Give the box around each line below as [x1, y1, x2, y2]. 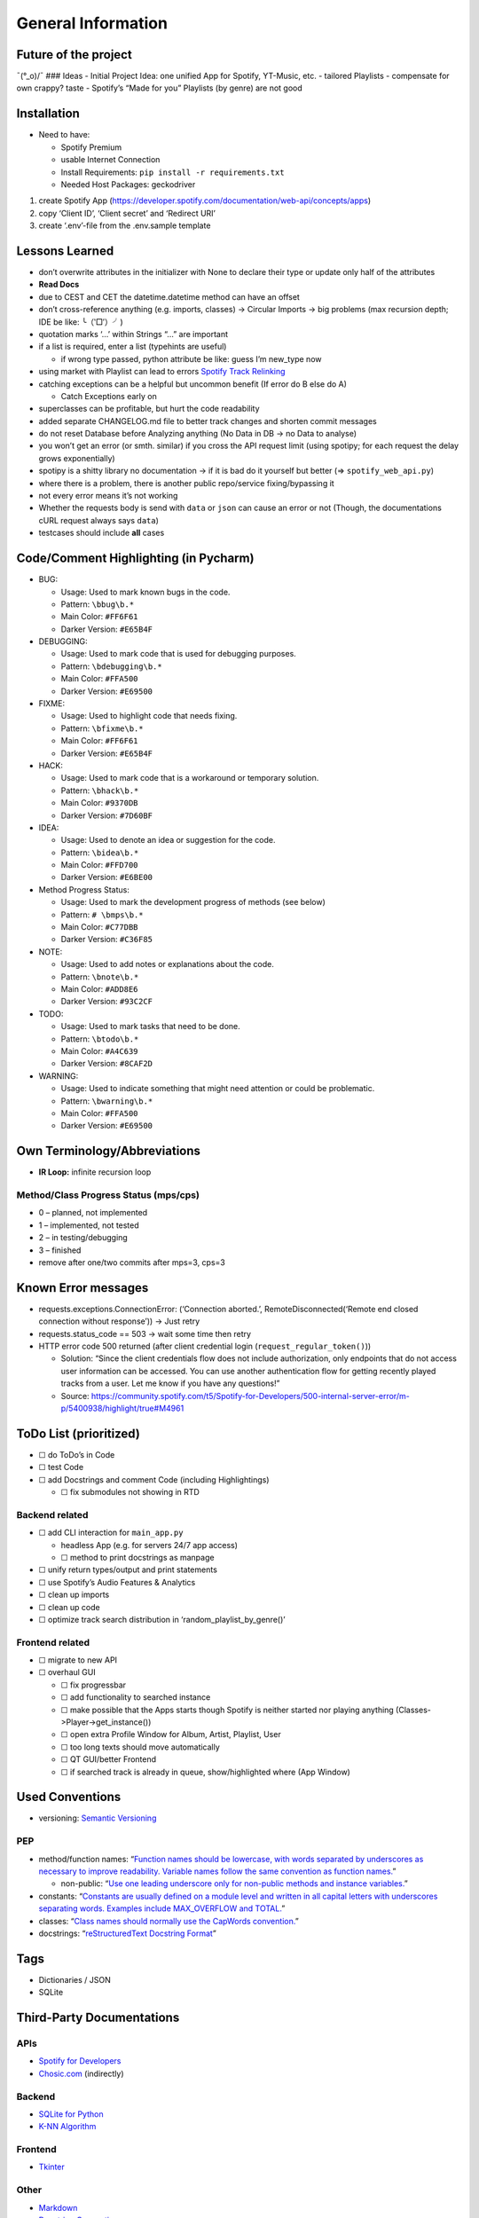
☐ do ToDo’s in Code [38, 1449, 115, 1459]
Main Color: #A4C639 [60, 1045, 138, 1056]
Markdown [38, 2202, 78, 2213]
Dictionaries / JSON [38, 1974, 111, 1985]
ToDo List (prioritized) [16, 1426, 141, 1441]
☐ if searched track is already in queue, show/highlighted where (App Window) [60, 1766, 350, 1777]
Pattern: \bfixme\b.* [60, 723, 144, 734]
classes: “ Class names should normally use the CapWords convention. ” [38, 1915, 299, 1926]
